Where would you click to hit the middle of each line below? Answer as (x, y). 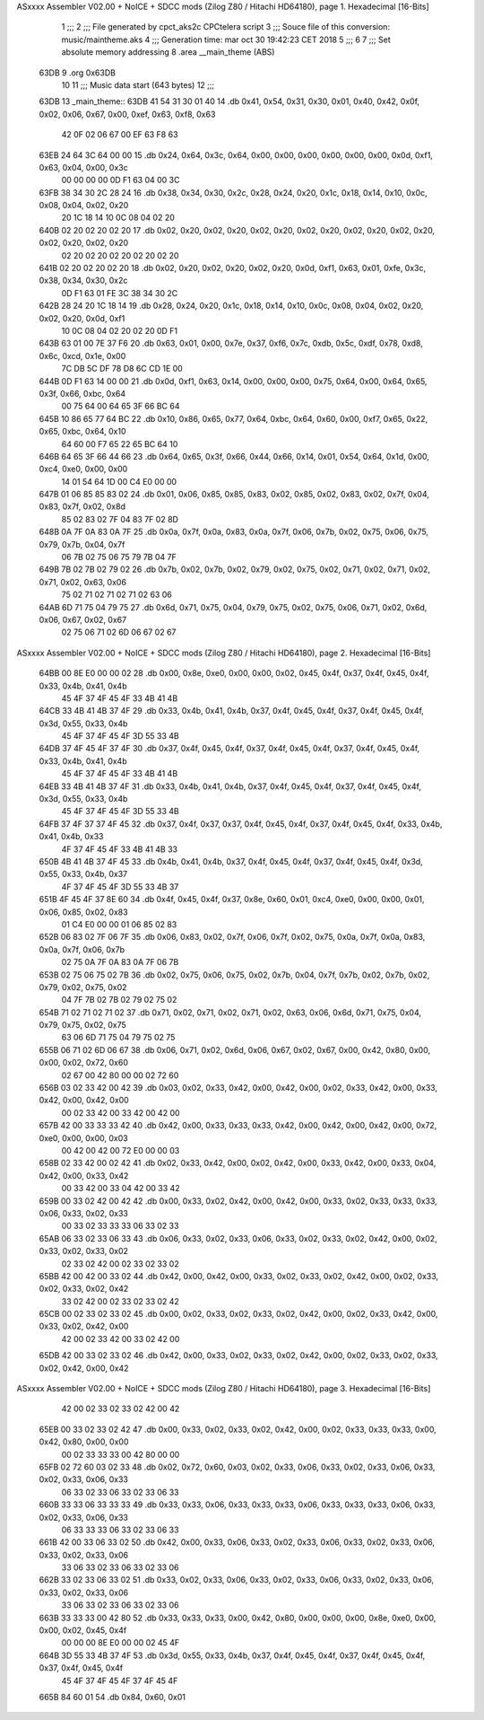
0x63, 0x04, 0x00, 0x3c (84, 167)
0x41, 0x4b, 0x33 (71, 837)
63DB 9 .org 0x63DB (78, 73)
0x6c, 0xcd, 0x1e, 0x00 (82, 355)
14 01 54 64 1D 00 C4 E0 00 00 (119, 481)
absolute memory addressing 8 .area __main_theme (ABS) (168, 52)
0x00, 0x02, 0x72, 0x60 (84, 1063)
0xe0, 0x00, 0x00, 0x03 (84, 1138)
